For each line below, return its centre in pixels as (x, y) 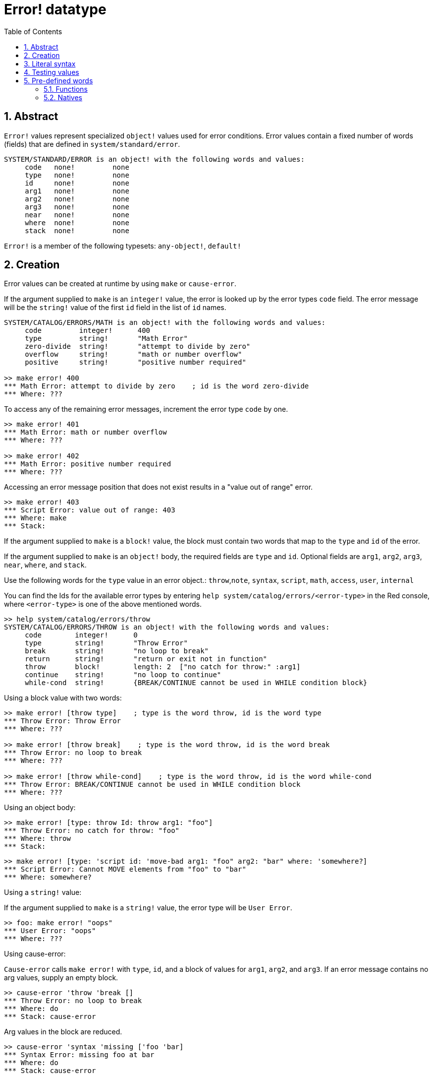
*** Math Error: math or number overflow (85, 432)
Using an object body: (40, 808)
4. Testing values (52, 72)
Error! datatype (55, 9)
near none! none (77, 215)
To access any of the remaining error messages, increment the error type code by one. (146, 409)
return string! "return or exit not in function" (146, 659)
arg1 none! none (77, 191)
